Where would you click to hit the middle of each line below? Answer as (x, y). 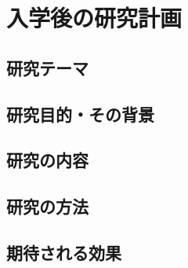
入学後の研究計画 (94, 18)
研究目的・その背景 (80, 114)
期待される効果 (64, 252)
